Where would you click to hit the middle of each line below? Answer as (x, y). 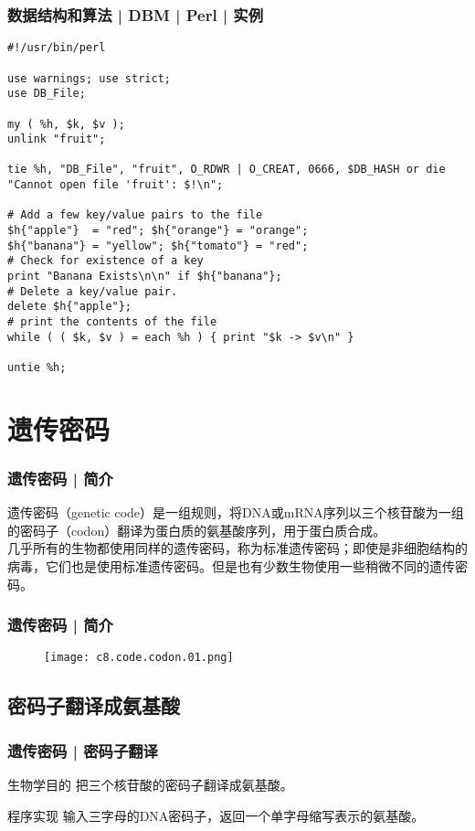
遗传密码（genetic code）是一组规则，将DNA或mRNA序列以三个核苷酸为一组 (236, 512)
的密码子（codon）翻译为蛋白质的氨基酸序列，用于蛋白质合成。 (197, 530)
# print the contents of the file (112, 322)
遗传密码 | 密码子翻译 (83, 750)
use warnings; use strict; (89, 78)
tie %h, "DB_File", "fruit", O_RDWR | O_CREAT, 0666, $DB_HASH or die (227, 170)
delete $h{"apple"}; (70, 307)
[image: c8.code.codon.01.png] (139, 658)
